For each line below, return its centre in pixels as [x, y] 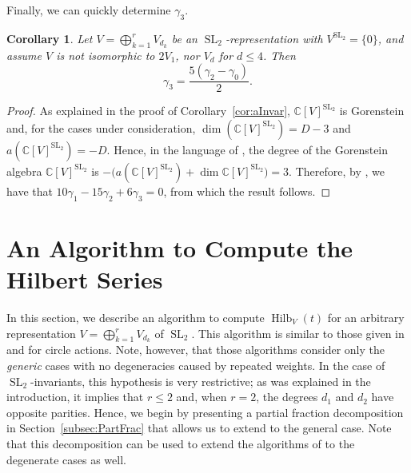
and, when [202, 397]
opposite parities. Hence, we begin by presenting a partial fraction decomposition [205, 412]
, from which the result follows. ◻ [247, 191]
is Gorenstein [372, 111]
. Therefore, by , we [337, 171]
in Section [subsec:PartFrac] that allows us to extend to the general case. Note [199, 428]
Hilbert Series [85, 279]
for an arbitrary [366, 317]
